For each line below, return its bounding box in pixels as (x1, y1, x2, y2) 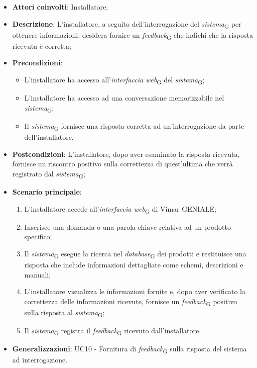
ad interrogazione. (12, 354, 68, 365)
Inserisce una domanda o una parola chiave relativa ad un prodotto (24, 221, 231, 232)
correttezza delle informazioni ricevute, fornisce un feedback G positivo (24, 296, 237, 308)
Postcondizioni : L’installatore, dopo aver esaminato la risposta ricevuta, (12, 148, 240, 159)
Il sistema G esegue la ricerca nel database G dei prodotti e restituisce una (24, 248, 246, 260)
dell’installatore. (24, 132, 74, 142)
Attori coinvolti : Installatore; (12, 2, 108, 12)
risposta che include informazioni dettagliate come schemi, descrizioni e (24, 259, 243, 269)
